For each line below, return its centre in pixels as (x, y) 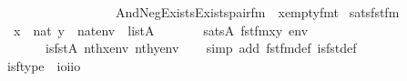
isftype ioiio (44, 65)
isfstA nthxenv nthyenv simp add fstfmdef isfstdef (201, 48)
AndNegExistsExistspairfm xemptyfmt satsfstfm (257, 12)
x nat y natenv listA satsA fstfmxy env (161, 30)
